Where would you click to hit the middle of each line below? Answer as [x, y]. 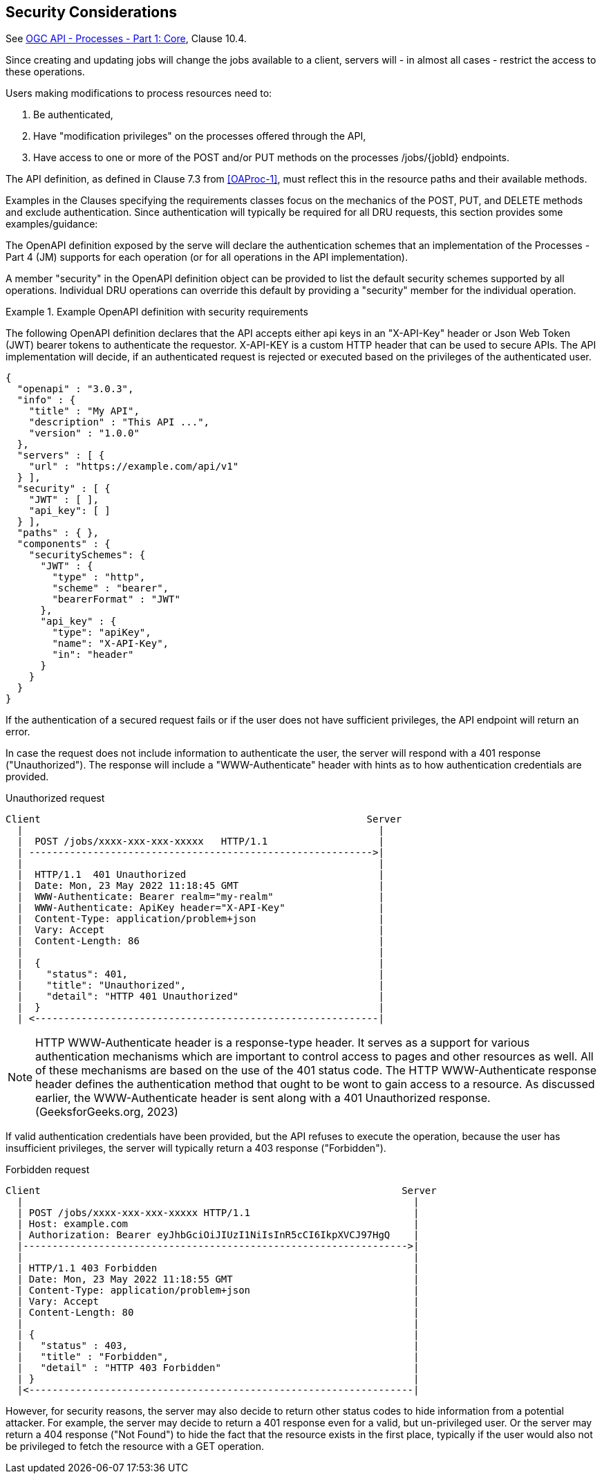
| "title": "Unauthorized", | [200, 985]
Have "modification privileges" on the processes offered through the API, [200, 136]
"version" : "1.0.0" [84, 433]
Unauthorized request [55, 798]
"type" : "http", [99, 577]
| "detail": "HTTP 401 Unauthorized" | [200, 996]
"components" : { [64, 544]
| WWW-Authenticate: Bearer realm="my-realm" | [200, 897]
